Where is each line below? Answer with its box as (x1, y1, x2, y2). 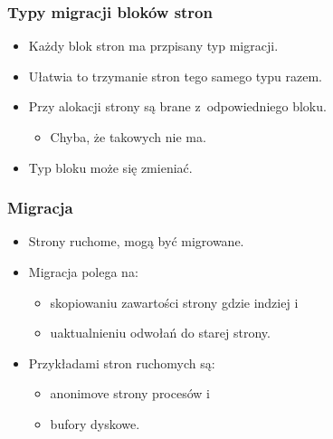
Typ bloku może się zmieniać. (28, 157, 193, 177)
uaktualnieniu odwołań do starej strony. (50, 323, 271, 342)
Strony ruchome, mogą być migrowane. (28, 232, 244, 251)
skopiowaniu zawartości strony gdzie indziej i (50, 292, 299, 311)
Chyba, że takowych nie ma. (50, 128, 206, 146)
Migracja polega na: (28, 262, 138, 281)
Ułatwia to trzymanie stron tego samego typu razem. (28, 66, 323, 85)
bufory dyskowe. (50, 414, 140, 433)
